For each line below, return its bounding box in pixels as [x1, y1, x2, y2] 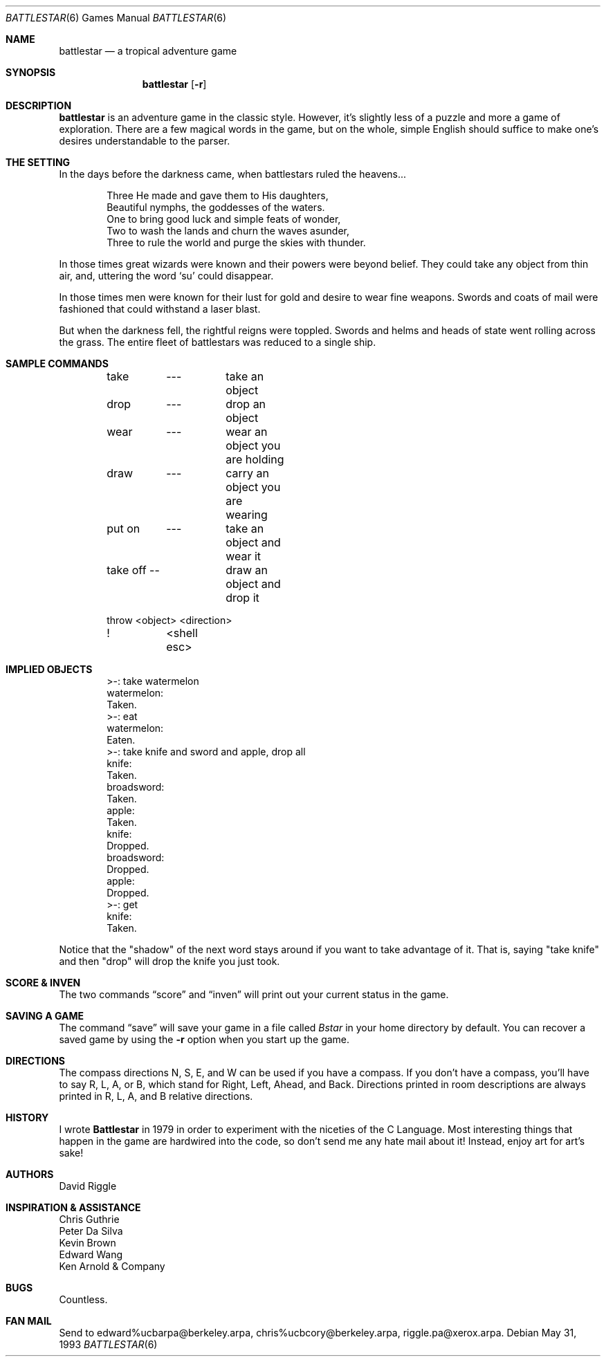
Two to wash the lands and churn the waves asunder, [107, 225, 349, 237]
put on [107, 522, 140, 535]
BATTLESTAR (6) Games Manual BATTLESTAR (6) [6, 12, 227, 24]
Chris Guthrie [59, 1213, 120, 1225]
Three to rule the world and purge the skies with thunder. [107, 237, 366, 248]
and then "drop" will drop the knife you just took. [59, 955, 280, 967]
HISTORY [6, 1112, 49, 1123]
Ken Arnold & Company [59, 1260, 165, 1272]
